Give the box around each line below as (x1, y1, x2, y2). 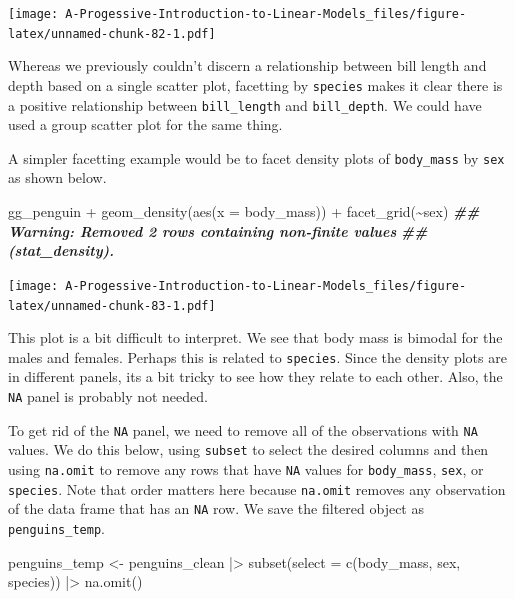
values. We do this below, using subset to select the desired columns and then (8, 439, 489, 460)
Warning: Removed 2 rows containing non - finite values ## (8, 220, 428, 241)
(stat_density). (8, 240, 115, 261)
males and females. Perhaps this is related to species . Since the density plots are (8, 346, 507, 367)
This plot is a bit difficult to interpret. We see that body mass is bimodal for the (8, 327, 503, 348)
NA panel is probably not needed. (8, 386, 208, 406)
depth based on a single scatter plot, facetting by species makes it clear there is (8, 74, 503, 95)
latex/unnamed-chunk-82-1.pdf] (8, 26, 216, 41)
